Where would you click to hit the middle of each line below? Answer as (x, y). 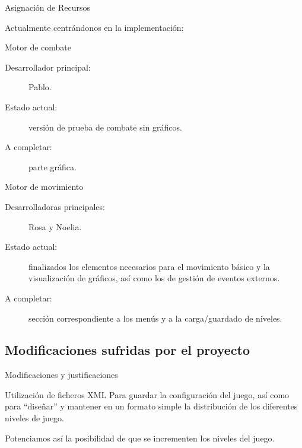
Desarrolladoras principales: (55, 206)
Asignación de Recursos (47, 7)
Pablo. (40, 87)
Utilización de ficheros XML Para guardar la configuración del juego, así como (147, 394)
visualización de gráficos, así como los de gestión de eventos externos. (154, 278)
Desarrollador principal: (48, 67)
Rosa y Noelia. (55, 226)
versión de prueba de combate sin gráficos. (105, 127)
